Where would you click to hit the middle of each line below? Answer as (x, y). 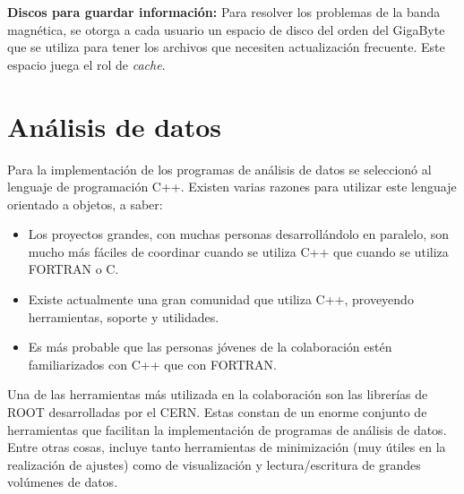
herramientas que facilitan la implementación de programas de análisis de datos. (227, 429)
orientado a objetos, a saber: (85, 204)
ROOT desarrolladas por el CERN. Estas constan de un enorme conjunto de (217, 412)
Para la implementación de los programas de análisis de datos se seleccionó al (219, 169)
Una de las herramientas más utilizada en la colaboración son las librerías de (218, 394)
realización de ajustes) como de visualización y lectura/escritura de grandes (214, 464)
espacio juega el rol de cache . (86, 64)
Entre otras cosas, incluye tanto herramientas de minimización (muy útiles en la (227, 447)
